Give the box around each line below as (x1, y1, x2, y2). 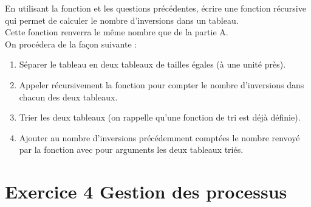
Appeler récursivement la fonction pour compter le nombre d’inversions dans (19, 78, 304, 91)
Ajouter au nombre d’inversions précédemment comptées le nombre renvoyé (19, 131, 300, 144)
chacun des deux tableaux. (19, 90, 118, 103)
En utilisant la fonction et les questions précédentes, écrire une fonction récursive (5, 2, 306, 14)
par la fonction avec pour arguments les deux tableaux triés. (19, 143, 244, 156)
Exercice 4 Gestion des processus (5, 179, 287, 204)
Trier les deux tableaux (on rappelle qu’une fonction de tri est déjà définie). (19, 111, 301, 124)
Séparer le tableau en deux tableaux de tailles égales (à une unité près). (19, 58, 286, 71)
